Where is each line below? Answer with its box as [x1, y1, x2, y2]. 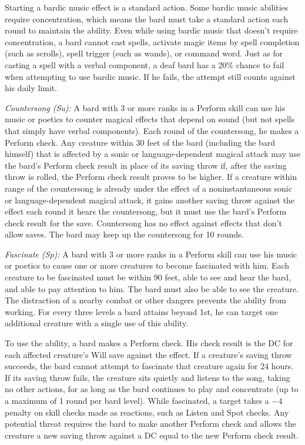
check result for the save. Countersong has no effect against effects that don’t [5, 216, 282, 229]
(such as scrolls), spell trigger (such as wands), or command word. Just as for [5, 47, 283, 59]
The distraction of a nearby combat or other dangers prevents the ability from [5, 294, 286, 306]
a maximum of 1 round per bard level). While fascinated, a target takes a [5, 394, 269, 406]
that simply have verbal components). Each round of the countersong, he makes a [5, 124, 299, 136]
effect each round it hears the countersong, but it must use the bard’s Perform [5, 205, 287, 218]
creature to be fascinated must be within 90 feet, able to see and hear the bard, [5, 271, 291, 283]
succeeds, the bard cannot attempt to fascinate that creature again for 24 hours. [5, 360, 294, 372]
